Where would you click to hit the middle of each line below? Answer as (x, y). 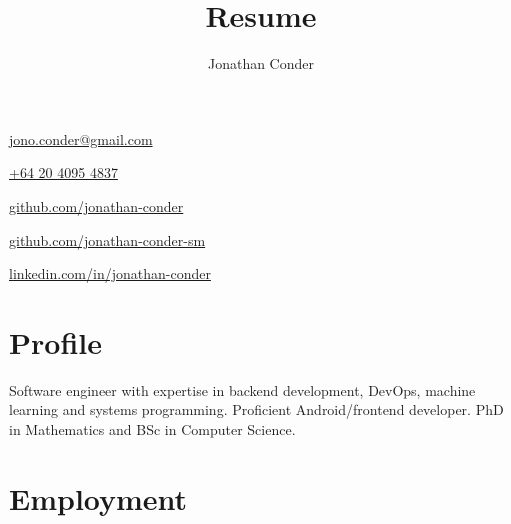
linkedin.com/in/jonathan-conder (110, 273)
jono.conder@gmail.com (81, 138)
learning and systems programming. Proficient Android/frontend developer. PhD (256, 409)
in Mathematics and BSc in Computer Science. (152, 429)
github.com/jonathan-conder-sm (107, 239)
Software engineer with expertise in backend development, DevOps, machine (242, 389)
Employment (98, 497)
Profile (55, 341)
